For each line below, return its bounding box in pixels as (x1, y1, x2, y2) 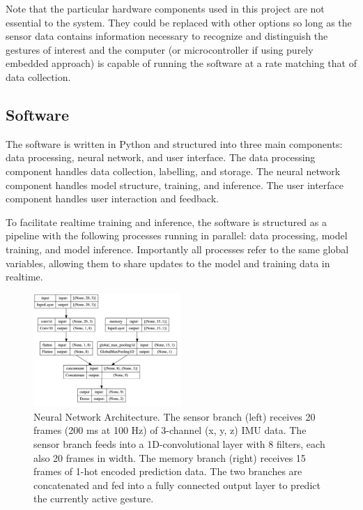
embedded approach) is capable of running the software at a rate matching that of (6, 56, 357, 70)
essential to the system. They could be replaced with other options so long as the (6, 15, 352, 29)
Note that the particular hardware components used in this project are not (6, 1, 325, 15)
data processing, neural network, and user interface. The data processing (6, 150, 316, 165)
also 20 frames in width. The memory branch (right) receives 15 (33, 450, 306, 465)
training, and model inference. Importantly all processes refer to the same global (6, 241, 349, 256)
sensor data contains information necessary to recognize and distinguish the (6, 29, 328, 43)
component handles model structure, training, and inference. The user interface (6, 177, 344, 192)
